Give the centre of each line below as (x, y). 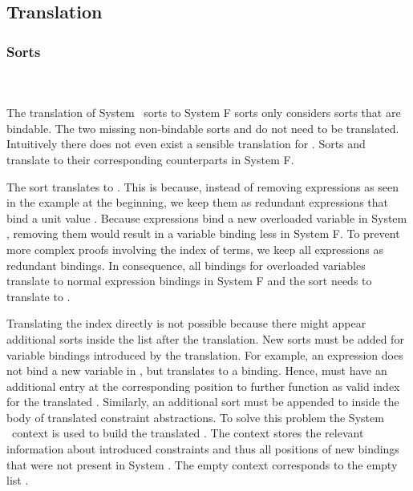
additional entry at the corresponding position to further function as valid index (203, 386)
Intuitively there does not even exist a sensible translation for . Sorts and (186, 144)
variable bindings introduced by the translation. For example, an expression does (205, 354)
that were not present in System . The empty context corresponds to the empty (202, 464)
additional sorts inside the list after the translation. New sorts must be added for (205, 338)
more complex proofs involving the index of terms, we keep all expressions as (195, 249)
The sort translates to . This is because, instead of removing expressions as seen (203, 186)
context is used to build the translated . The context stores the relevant (188, 433)
